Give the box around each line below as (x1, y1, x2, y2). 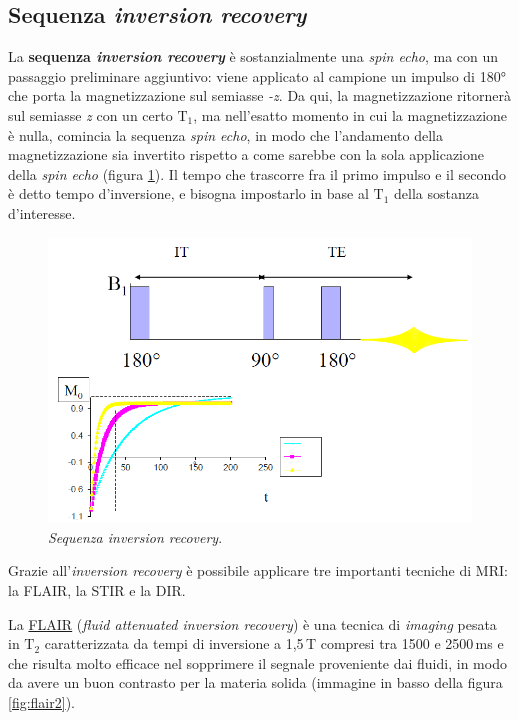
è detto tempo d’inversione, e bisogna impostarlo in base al (8, 183, 369, 204)
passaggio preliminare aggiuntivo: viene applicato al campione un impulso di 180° (8, 65, 506, 86)
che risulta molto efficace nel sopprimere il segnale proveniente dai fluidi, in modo (8, 652, 507, 673)
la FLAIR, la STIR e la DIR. (8, 579, 186, 600)
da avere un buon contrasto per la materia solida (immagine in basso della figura (8, 672, 503, 693)
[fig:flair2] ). (8, 691, 75, 712)
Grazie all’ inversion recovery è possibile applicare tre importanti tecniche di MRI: (8, 560, 508, 581)
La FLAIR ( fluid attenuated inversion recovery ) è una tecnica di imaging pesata (8, 613, 497, 634)
